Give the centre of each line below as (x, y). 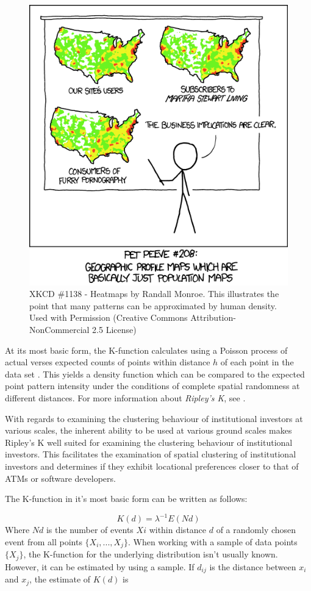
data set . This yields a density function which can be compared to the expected (155, 374)
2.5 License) (114, 329)
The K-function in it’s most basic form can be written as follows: (126, 499)
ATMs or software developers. (60, 478)
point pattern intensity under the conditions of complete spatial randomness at (152, 386)
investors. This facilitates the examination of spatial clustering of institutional (151, 454)
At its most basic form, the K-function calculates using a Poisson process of (146, 350)
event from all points (44, 541)
